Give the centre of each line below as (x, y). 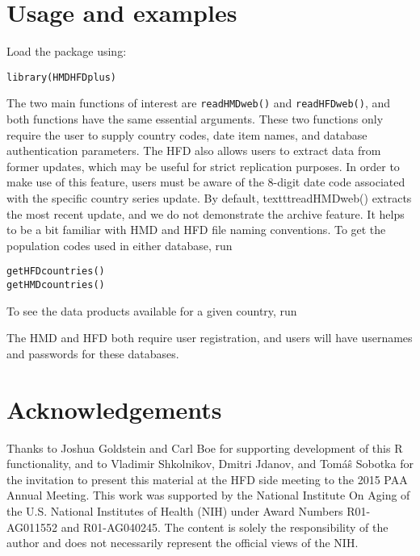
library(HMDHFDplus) (62, 77)
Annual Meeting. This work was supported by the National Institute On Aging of (208, 495)
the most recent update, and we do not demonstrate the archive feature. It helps (206, 213)
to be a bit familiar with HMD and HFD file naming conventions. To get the (196, 230)
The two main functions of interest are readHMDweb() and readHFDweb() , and (198, 103)
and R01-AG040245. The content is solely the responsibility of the (225, 527)
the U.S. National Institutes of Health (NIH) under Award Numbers (175, 510)
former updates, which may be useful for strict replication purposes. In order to (203, 166)
